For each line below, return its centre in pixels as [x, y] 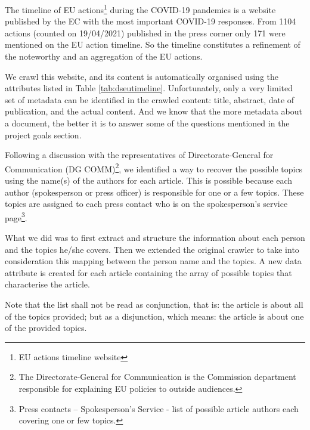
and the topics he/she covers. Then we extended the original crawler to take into [152, 249]
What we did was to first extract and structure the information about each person [155, 238]
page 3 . [16, 216]
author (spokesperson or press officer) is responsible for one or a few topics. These [154, 192]
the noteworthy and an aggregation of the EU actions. [104, 56]
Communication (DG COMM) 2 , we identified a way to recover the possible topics [154, 168]
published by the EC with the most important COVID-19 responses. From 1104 [151, 21]
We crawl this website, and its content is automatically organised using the [142, 76]
